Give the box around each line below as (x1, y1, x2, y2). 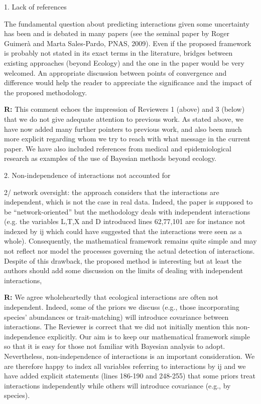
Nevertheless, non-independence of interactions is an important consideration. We (4, 351, 255, 361)
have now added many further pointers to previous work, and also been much (4, 123, 242, 134)
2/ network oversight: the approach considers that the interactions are (4, 186, 219, 197)
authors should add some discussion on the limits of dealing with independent (4, 265, 243, 276)
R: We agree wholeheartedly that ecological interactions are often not (4, 292, 219, 302)
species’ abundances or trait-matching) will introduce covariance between (4, 311, 229, 322)
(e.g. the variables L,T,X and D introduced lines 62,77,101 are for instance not (4, 216, 245, 227)
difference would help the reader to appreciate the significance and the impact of (4, 77, 251, 88)
